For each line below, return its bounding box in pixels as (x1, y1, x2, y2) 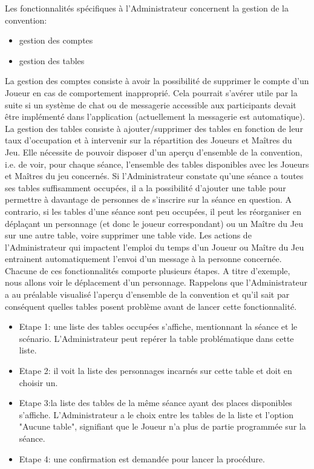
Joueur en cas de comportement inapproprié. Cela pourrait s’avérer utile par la (5, 86, 298, 99)
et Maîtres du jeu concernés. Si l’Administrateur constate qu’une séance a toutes (5, 169, 304, 182)
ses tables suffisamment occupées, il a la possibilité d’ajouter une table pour (5, 181, 286, 194)
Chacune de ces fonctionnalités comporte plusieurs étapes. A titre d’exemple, (5, 264, 290, 277)
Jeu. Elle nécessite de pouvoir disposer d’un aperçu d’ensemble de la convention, (5, 145, 303, 158)
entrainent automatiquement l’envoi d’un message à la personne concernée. (5, 252, 282, 265)
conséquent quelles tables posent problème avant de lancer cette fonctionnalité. (5, 300, 297, 312)
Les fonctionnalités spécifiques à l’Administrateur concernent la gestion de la (5, 2, 289, 14)
